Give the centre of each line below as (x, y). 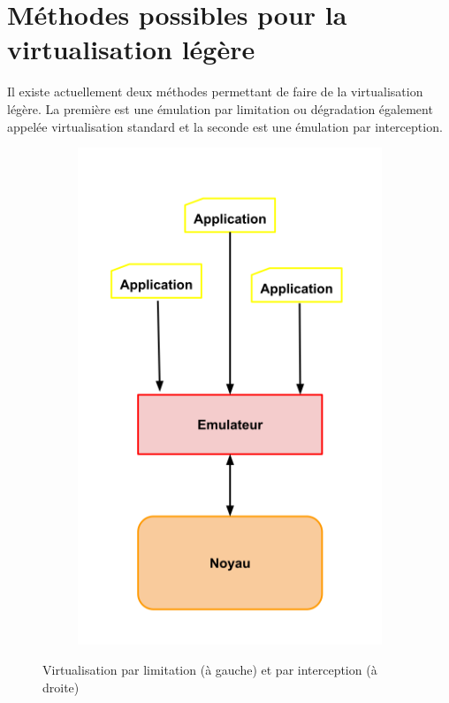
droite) (61, 687)
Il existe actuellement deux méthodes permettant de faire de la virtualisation (215, 92)
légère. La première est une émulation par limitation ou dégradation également (220, 108)
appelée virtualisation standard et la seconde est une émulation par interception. (225, 126)
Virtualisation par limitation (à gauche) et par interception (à (210, 669)
